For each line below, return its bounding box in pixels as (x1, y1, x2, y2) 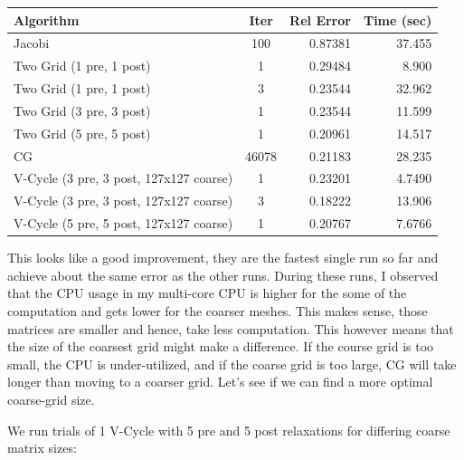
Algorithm (14, 10, 80, 29)
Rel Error (289, 10, 351, 29)
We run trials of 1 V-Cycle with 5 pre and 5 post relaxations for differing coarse (7, 420, 450, 439)
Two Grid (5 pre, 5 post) (14, 123, 151, 142)
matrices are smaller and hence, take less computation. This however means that (7, 319, 454, 338)
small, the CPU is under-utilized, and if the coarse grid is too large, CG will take (7, 354, 457, 373)
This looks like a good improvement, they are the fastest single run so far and (7, 248, 439, 267)
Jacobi (14, 34, 50, 53)
